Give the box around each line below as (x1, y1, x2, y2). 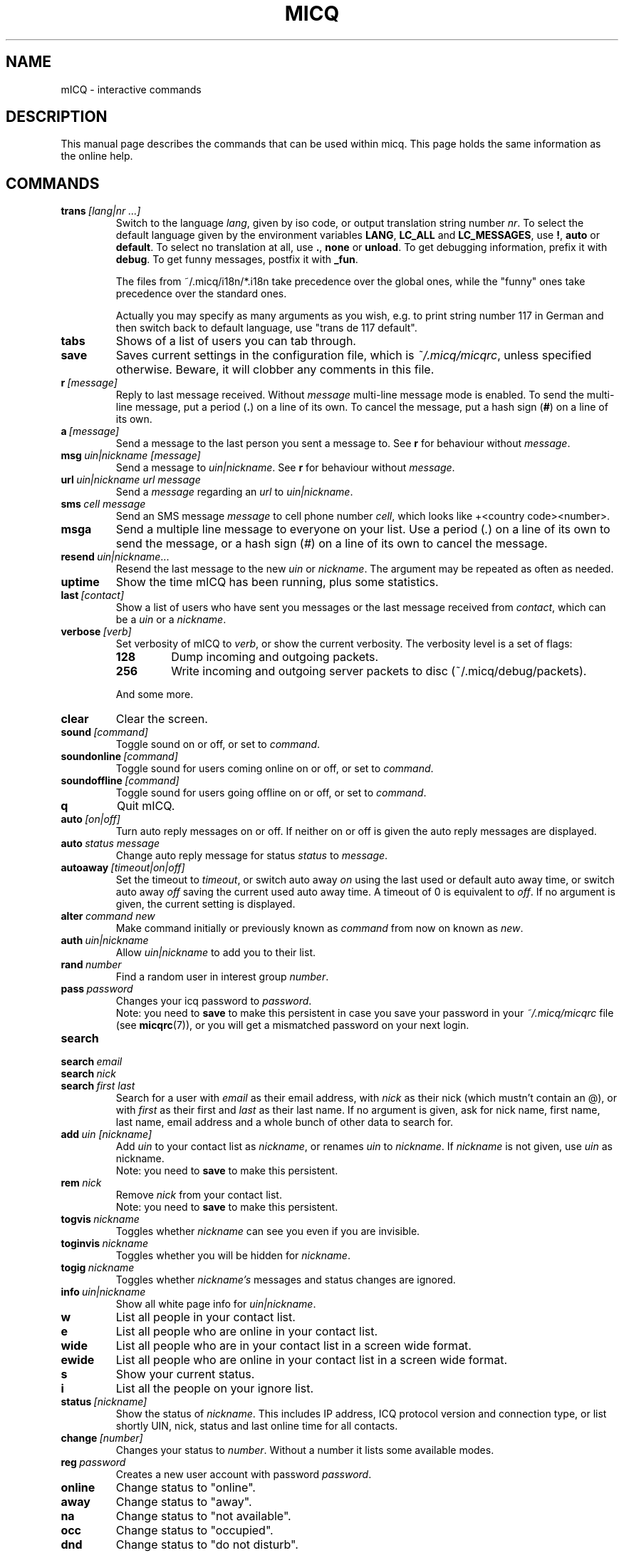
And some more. (115, 688, 194, 701)
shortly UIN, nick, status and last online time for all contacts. (115, 1420, 398, 1432)
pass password (61, 983, 133, 995)
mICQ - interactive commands (61, 83, 202, 96)
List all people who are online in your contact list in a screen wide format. (115, 1353, 508, 1368)
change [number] (61, 1432, 143, 1445)
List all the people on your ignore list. (115, 1381, 314, 1396)
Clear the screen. (115, 712, 208, 727)
